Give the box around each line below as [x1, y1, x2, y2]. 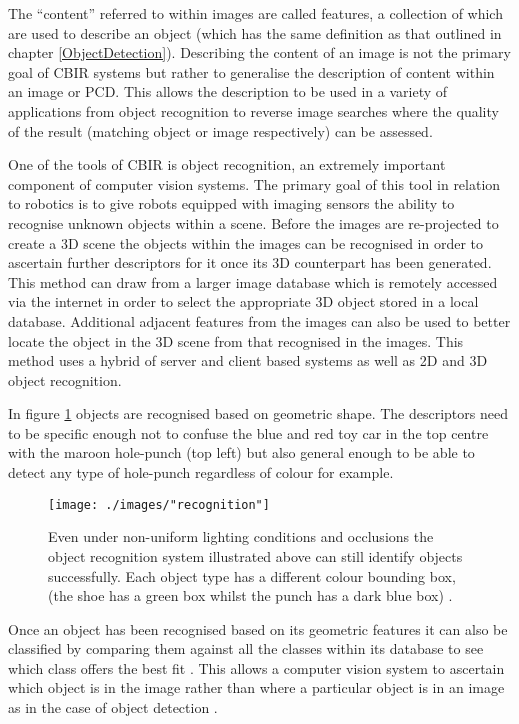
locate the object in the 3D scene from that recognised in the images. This [8, 330, 464, 351]
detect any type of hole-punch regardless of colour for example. [8, 462, 394, 483]
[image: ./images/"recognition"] [48, 497, 270, 512]
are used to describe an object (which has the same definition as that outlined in [8, 22, 502, 43]
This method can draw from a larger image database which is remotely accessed [8, 271, 498, 292]
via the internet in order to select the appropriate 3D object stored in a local [8, 291, 479, 312]
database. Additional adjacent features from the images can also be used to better [8, 310, 511, 331]
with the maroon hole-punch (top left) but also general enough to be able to [8, 442, 475, 463]
